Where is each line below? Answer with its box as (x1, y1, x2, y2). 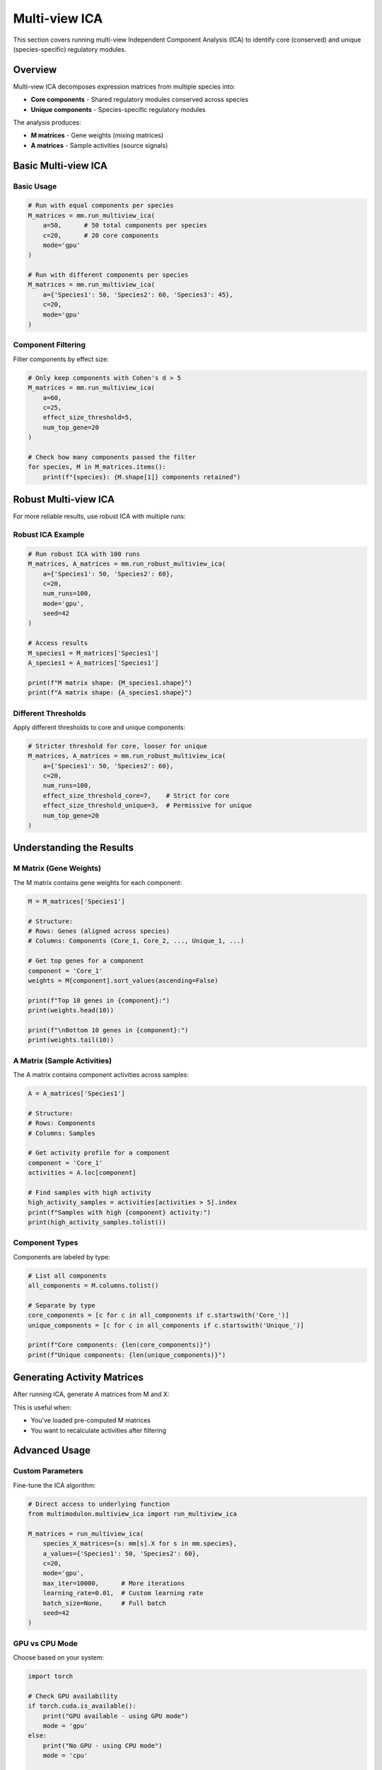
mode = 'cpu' (42, 1752, 88, 1759)
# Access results (28, 639, 88, 647)
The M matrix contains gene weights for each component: (13, 878, 183, 886)
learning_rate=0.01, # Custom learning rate (42, 1589, 204, 1597)
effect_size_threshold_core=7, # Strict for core (42, 792, 230, 799)
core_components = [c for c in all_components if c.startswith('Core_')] (28, 1311, 289, 1320)
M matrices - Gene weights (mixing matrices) (30, 131, 164, 139)
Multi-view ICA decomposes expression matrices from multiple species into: (13, 82, 236, 91)
